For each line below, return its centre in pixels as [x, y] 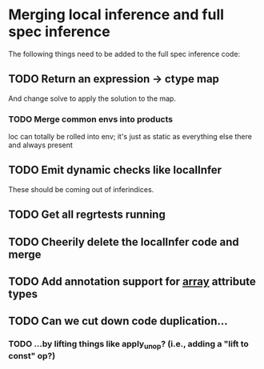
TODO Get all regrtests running [87, 215]
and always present [41, 145]
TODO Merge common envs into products [91, 119]
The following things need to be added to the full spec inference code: [124, 54]
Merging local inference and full [116, 15]
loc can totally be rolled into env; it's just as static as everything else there [130, 137]
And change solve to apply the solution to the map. [92, 98]
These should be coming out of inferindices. [81, 189]
